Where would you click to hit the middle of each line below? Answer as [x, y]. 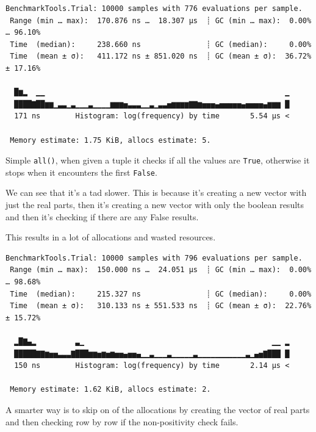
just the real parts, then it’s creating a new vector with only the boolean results [155, 205]
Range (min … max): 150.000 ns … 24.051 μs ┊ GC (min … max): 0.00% [161, 270]
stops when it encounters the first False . [81, 172]
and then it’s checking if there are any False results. [102, 216]
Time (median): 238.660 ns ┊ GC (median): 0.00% [161, 44]
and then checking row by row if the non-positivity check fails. [122, 421]
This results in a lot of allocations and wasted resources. [111, 237]
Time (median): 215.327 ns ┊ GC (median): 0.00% [161, 294]
